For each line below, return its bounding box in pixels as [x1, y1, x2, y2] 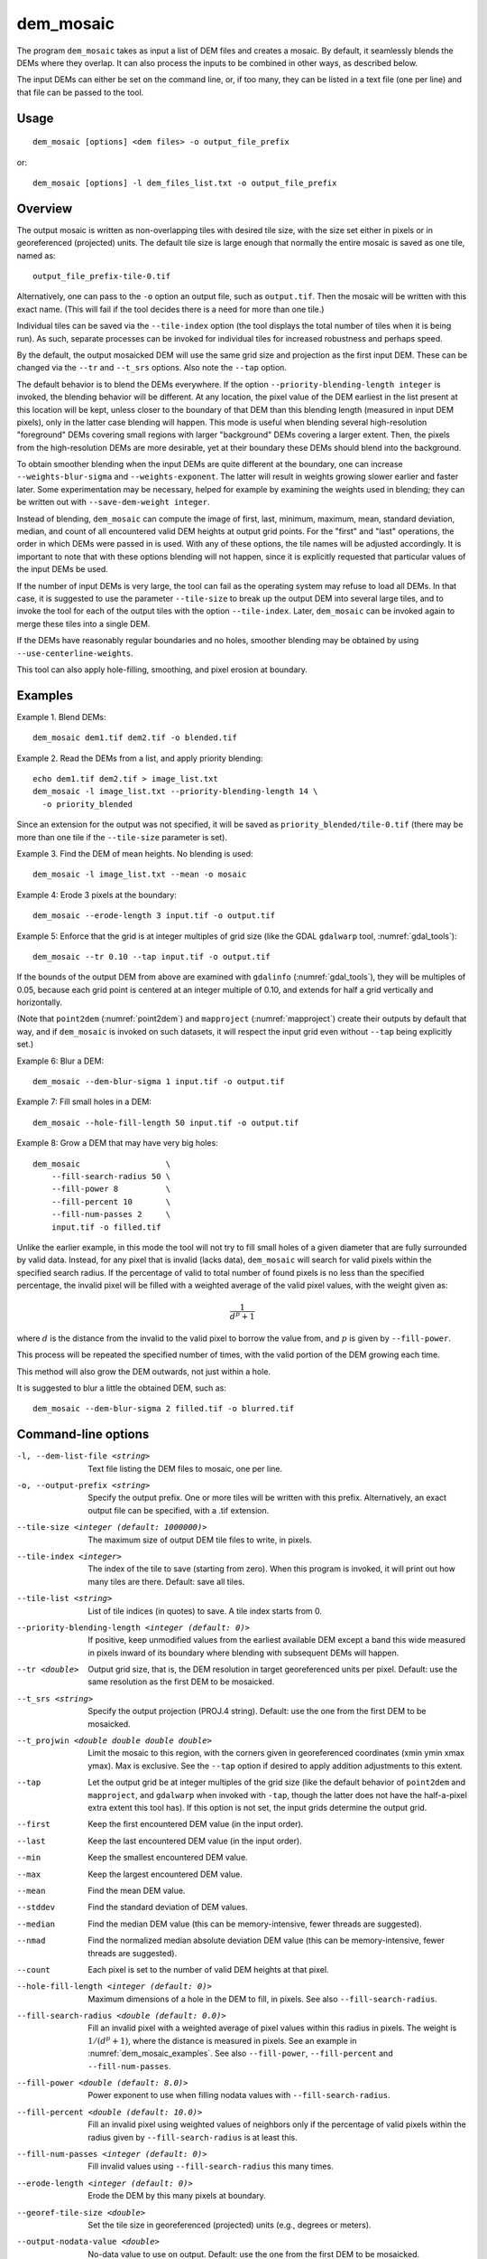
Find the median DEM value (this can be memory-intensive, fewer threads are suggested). [87, 1918, 423, 1929]
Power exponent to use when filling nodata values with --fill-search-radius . [87, 2090, 391, 2101]
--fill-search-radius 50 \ [51, 1171, 171, 1181]
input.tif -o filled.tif [51, 1222, 161, 1233]
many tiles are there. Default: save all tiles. [87, 1576, 245, 1587]
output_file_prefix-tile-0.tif [32, 271, 171, 281]
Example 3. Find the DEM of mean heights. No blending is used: [16, 848, 253, 858]
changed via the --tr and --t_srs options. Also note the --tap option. [16, 362, 288, 373]
